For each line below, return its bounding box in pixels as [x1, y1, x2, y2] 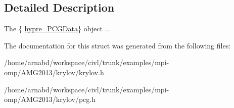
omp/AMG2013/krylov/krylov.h [4, 67, 104, 77]
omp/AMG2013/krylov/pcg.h [4, 94, 96, 104]
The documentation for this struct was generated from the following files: [4, 40, 231, 50]
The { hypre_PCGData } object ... [4, 23, 111, 34]
